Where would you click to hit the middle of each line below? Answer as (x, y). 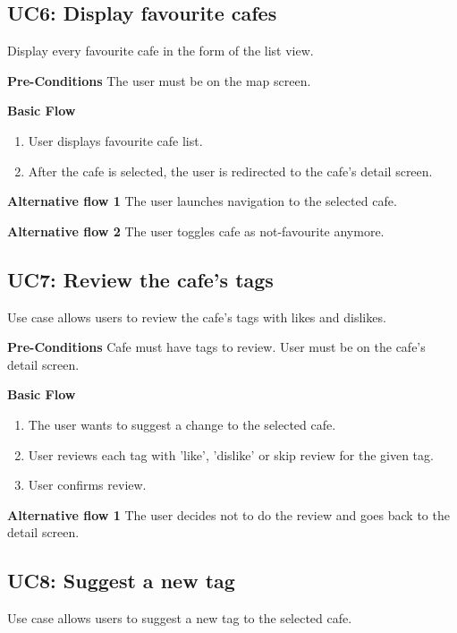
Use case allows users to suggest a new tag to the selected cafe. (180, 618)
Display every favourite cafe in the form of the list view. (161, 51)
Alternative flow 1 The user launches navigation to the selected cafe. (202, 201)
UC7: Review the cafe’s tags (140, 279)
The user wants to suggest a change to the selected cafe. (182, 424)
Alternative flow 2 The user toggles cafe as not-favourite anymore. (196, 231)
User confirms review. (87, 485)
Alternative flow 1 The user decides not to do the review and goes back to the (228, 514)
